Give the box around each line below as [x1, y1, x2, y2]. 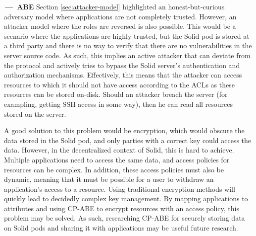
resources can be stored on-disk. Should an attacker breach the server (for [4, 89, 228, 99]
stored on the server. [4, 108, 66, 119]
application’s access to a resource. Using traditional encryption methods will [4, 183, 235, 194]
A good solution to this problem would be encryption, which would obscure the [4, 125, 245, 136]
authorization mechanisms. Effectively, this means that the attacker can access [4, 70, 242, 80]
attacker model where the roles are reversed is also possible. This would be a [4, 21, 236, 31]
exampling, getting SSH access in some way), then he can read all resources [4, 98, 233, 109]
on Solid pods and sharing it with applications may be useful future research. [4, 223, 238, 233]
